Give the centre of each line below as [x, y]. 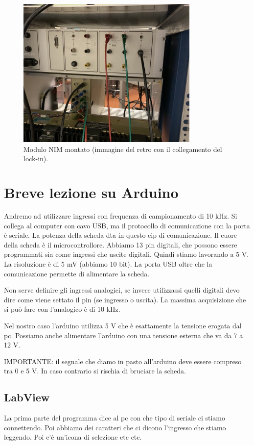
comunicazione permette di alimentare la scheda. [77, 273]
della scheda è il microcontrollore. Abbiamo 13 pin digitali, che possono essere [121, 244]
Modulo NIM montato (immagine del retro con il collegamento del [123, 149]
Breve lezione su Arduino [91, 192]
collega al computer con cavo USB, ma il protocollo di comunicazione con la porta [127, 225]
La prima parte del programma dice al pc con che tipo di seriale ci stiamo [115, 418]
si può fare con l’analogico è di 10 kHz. [62, 309]
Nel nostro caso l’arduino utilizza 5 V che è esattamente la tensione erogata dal [123, 326]
